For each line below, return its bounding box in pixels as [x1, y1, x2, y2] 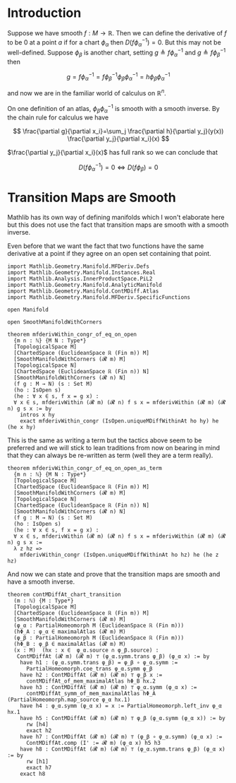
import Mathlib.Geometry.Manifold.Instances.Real [7, 269, 156, 276]
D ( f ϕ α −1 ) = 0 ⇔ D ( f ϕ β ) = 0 [78, 162, 159, 173]
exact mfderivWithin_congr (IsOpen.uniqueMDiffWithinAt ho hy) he [20, 417, 219, 425]
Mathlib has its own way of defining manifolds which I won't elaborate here [7, 213, 225, 221]
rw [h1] [25, 758, 49, 765]
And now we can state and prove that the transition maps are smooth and [7, 570, 221, 578]
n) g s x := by [7, 405, 52, 412]
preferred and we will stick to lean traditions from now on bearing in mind [7, 443, 221, 452]
